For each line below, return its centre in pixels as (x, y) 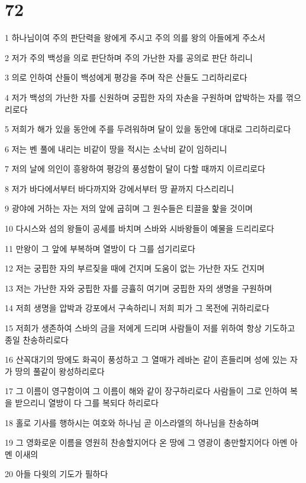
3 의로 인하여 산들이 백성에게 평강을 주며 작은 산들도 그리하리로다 (126, 77)
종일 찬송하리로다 (37, 339)
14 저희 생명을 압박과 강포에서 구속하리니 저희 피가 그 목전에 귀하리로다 (137, 308)
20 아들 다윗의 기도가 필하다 (57, 474)
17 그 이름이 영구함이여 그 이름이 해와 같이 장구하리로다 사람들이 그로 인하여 (146, 391)
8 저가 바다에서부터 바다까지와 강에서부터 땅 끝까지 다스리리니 (120, 188)
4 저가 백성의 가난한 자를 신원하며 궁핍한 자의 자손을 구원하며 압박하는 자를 (144, 97)
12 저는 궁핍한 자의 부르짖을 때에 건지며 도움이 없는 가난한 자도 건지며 (135, 268)
